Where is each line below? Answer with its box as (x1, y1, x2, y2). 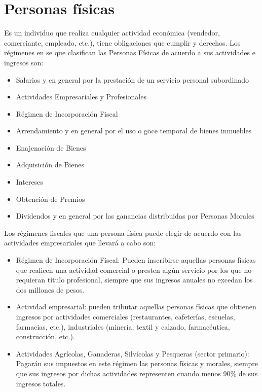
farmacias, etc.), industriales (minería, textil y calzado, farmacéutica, (16, 321, 230, 332)
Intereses (16, 176, 43, 187)
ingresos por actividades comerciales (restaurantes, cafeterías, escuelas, (16, 311, 235, 322)
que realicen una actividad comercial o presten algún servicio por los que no (16, 264, 252, 275)
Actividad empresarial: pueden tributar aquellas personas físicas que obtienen (16, 301, 256, 312)
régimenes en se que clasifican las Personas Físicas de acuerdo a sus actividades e (4, 47, 255, 58)
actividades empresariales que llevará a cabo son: (4, 237, 156, 248)
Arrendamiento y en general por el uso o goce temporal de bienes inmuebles (16, 125, 252, 136)
